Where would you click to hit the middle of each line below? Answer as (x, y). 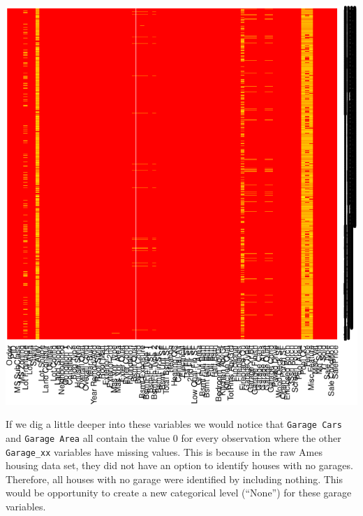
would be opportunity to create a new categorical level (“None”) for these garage (179, 493)
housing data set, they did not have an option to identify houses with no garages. (179, 465)
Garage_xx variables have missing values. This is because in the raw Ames (164, 451)
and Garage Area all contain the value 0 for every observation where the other (173, 437)
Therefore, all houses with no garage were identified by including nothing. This (175, 479)
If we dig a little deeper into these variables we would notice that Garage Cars (174, 424)
